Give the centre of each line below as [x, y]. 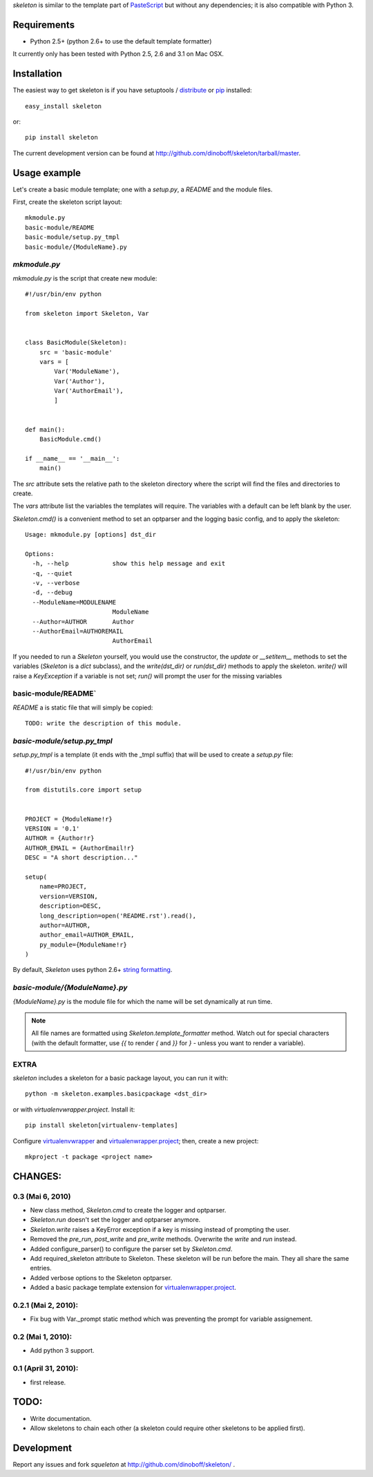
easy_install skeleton [64, 106]
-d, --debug [52, 593]
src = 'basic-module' [76, 352]
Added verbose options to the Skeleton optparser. [101, 1277]
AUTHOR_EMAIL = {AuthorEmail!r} [80, 848]
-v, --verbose [56, 583]
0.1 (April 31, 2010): [46, 1369]
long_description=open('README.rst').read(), [118, 916]
